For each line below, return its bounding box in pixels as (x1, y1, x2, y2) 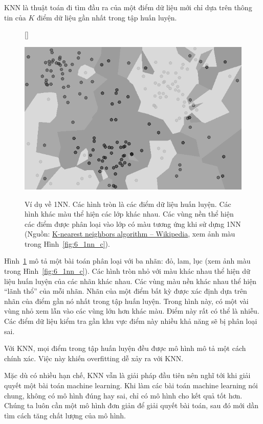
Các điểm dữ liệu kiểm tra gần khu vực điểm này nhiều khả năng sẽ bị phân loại (4, 316, 257, 326)
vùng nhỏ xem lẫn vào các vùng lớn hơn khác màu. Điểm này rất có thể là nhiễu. (4, 305, 259, 316)
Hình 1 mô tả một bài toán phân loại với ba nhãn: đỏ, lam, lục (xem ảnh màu (4, 255, 251, 266)
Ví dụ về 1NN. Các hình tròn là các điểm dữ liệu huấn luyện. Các (25, 198, 231, 209)
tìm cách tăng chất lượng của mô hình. (4, 410, 126, 420)
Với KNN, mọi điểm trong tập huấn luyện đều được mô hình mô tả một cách (4, 343, 246, 354)
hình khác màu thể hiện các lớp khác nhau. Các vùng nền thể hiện (25, 208, 234, 219)
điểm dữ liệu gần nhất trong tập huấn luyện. (37, 12, 177, 22)
